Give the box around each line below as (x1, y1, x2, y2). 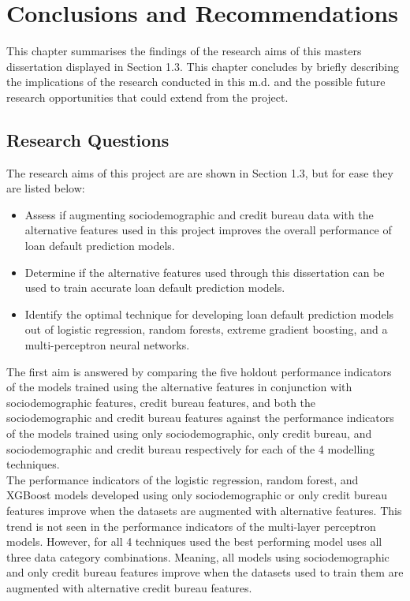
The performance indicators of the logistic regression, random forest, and (6, 471, 359, 487)
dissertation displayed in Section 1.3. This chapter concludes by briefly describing (6, 58, 400, 74)
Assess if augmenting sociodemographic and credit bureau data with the (24, 206, 374, 222)
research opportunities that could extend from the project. (6, 88, 289, 105)
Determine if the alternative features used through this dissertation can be (24, 263, 385, 280)
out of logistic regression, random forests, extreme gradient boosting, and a (24, 321, 388, 338)
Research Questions (6, 127, 170, 151)
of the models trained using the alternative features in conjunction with (6, 379, 352, 395)
